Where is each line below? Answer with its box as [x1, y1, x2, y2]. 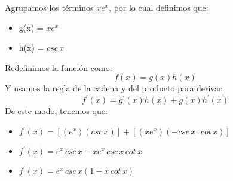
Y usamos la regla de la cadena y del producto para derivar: [5, 82, 225, 94]
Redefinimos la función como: [5, 61, 112, 73]
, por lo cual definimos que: [109, 1, 209, 13]
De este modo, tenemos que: [5, 105, 108, 117]
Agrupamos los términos [5, 1, 94, 13]
